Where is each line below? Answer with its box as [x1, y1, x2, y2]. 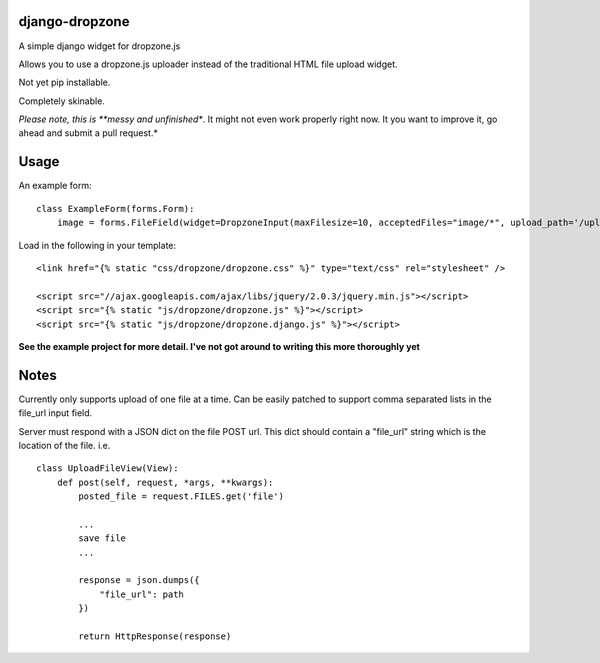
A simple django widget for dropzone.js [18, 40, 181, 52]
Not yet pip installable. [18, 76, 111, 89]
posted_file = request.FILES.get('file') [78, 491, 285, 502]
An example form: [18, 180, 92, 192]
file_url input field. [18, 407, 93, 419]
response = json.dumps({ [78, 575, 200, 586]
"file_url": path [99, 588, 185, 600]
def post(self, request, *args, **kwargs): [56, 476, 274, 488]
